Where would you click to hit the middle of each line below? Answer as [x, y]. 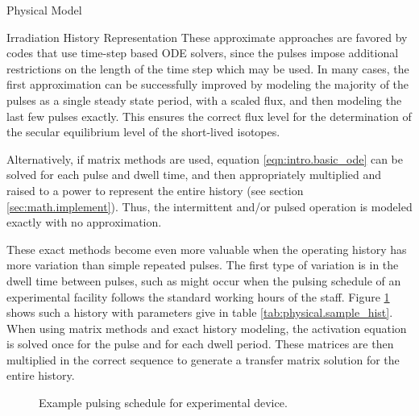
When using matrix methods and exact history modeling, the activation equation [207, 328]
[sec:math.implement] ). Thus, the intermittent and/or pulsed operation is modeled [209, 206]
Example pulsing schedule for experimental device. [163, 403]
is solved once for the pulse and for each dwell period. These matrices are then [200, 344]
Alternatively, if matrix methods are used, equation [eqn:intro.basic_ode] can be [205, 158]
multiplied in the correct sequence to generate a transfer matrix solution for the [203, 359]
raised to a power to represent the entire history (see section [155, 190]
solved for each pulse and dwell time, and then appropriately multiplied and [194, 175]
